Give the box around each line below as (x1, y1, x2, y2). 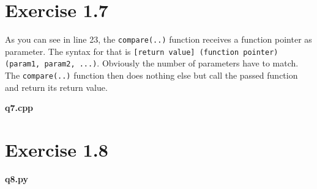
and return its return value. (5, 80, 108, 93)
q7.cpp (5, 101, 34, 114)
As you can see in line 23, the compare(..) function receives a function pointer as (5, 33, 312, 46)
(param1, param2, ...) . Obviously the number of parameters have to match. (5, 57, 299, 70)
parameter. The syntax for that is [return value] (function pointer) (5, 45, 278, 57)
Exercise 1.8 (5, 137, 108, 162)
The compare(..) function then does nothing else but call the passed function (5, 69, 298, 82)
